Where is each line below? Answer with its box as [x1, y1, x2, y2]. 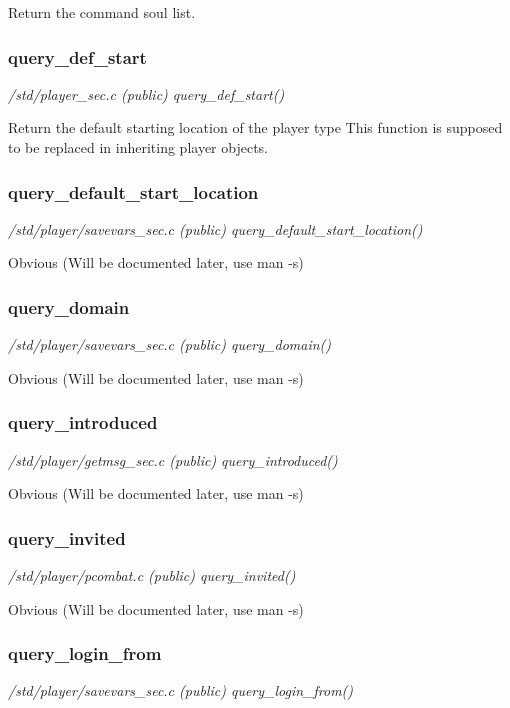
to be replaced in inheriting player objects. [8, 137, 268, 157]
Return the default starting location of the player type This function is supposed [8, 117, 503, 138]
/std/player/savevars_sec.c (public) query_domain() [8, 334, 332, 355]
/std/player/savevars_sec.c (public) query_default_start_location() [8, 218, 423, 239]
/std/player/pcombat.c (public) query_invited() [8, 565, 296, 586]
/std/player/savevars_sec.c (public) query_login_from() [8, 680, 354, 701]
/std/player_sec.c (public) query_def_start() [8, 83, 285, 104]
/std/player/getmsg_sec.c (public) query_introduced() [8, 449, 338, 470]
